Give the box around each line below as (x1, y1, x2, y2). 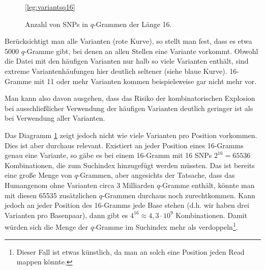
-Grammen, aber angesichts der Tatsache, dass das (77, 170, 235, 180)
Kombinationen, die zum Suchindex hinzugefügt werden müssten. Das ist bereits (5, 159, 255, 170)
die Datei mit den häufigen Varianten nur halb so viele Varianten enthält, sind (5, 56, 249, 66)
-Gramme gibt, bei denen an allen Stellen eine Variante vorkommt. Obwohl (24, 45, 258, 56)
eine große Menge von (5, 170, 72, 180)
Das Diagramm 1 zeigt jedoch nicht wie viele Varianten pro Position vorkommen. (5, 129, 257, 140)
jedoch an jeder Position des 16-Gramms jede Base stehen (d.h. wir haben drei (5, 200, 249, 210)
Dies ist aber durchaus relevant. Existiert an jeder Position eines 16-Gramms (5, 140, 244, 150)
